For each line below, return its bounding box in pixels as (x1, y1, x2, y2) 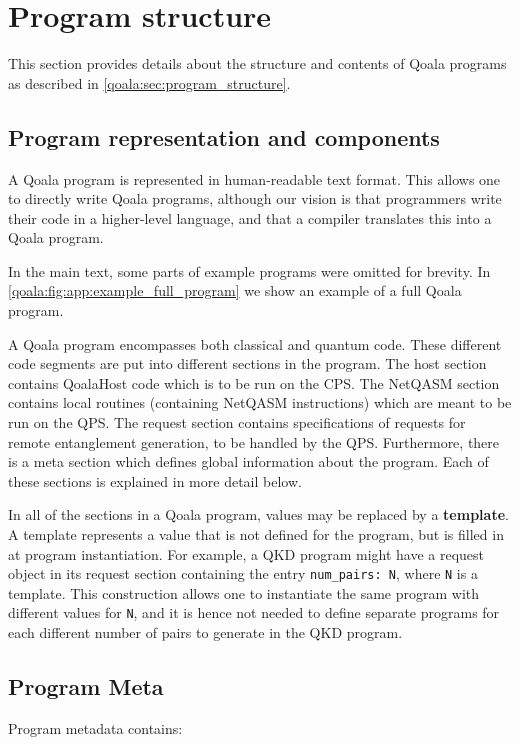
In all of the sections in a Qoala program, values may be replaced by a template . (8, 504, 509, 525)
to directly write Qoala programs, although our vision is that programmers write (8, 188, 502, 209)
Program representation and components (8, 121, 440, 152)
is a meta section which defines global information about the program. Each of (8, 451, 489, 472)
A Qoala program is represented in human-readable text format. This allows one (8, 168, 501, 189)
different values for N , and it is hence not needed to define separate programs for (8, 602, 500, 623)
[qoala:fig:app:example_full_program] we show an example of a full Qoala (8, 280, 462, 301)
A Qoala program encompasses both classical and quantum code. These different (8, 333, 502, 354)
